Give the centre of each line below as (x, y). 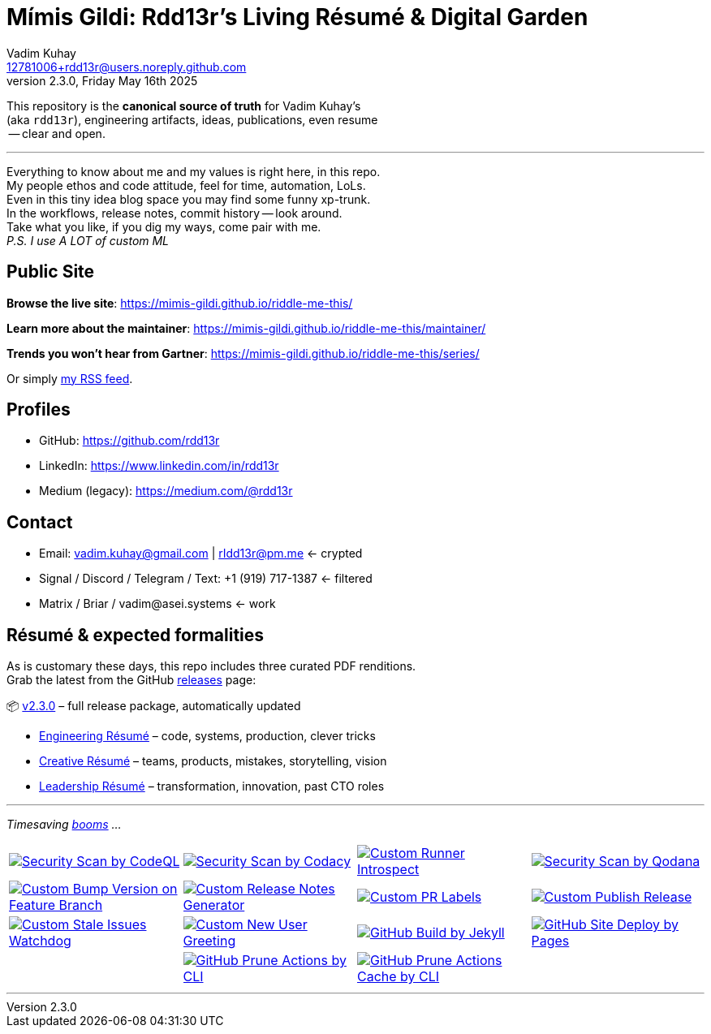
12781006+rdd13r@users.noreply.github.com (127, 67)
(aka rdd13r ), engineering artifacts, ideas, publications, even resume (192, 119)
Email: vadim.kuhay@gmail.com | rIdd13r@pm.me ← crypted (201, 554)
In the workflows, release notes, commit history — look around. (175, 213)
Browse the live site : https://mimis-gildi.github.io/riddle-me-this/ (180, 303)
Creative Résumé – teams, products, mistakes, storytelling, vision (213, 761)
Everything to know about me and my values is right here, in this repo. (194, 171)
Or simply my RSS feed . (70, 378)
